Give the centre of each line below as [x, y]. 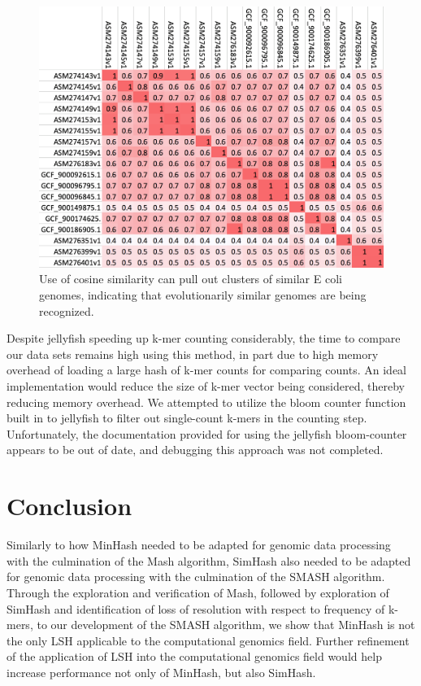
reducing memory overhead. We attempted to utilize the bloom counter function [206, 402]
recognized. [67, 310]
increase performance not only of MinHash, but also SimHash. [161, 672]
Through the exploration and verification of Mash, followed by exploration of [198, 592]
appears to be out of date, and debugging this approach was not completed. [195, 450]
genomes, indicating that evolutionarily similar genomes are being [203, 295]
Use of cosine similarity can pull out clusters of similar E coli [191, 279]
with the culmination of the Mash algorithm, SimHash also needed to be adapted [209, 560]
